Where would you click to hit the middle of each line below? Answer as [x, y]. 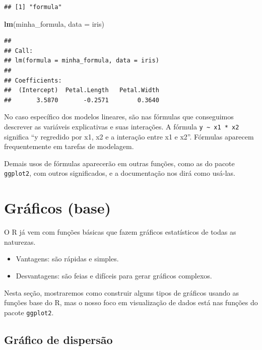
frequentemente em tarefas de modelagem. [69, 146]
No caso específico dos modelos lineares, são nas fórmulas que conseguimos [119, 117]
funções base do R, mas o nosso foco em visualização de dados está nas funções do [131, 302]
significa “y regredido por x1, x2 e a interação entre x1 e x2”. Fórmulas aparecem [129, 136]
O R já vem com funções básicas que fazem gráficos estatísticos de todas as [120, 232]
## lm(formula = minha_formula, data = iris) [82, 61]
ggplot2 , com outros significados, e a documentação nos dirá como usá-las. [120, 173]
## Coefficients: [33, 80]
